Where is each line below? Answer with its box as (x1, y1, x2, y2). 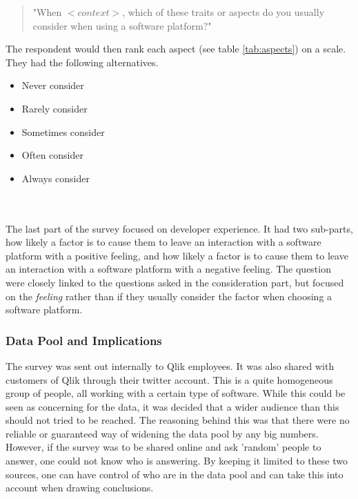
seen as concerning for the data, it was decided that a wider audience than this (6, 399, 339, 413)
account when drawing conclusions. (6, 480, 154, 495)
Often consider (21, 148, 83, 162)
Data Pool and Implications (6, 331, 162, 349)
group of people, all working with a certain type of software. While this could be (6, 386, 346, 400)
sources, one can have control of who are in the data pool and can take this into (6, 467, 344, 481)
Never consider (21, 78, 84, 92)
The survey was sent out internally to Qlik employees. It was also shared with (6, 358, 335, 373)
